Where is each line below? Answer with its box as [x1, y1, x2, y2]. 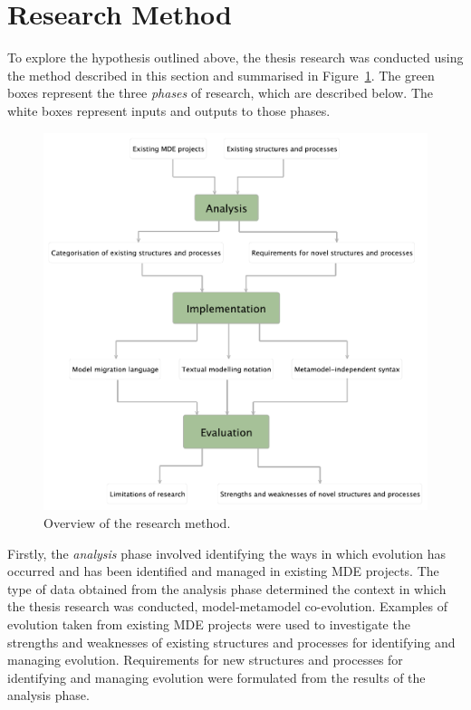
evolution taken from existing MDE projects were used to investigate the [7, 615, 410, 634]
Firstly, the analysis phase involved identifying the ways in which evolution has [7, 543, 447, 562]
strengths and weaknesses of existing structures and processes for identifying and [7, 632, 456, 651]
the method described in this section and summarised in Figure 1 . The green [7, 65, 435, 84]
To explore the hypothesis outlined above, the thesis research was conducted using [7, 48, 464, 67]
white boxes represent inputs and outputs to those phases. [7, 101, 331, 120]
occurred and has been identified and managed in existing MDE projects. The [7, 561, 439, 580]
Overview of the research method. [43, 513, 231, 532]
